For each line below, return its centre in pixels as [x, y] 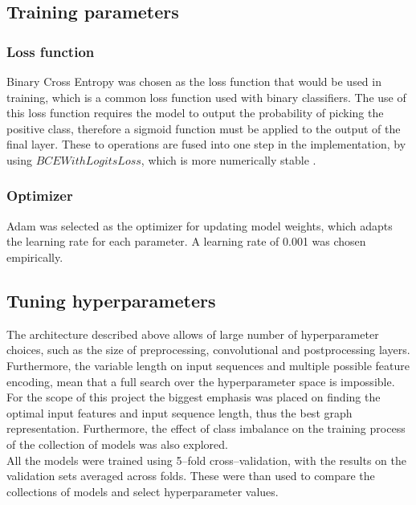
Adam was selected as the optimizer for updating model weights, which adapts [200, 225]
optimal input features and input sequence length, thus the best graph [179, 412]
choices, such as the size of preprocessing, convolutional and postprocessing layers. [208, 350]
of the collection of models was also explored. [117, 444]
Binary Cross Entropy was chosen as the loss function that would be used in [194, 81]
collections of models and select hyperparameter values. [143, 491]
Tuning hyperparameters [111, 300]
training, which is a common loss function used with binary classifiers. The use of [206, 97]
